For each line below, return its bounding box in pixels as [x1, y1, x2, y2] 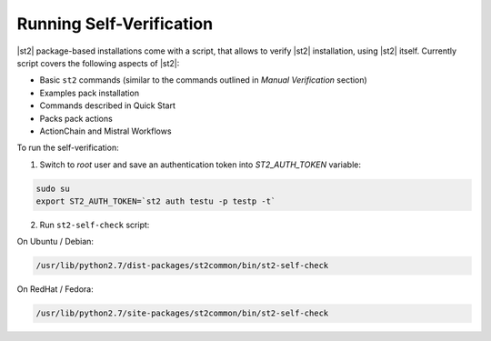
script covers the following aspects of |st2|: [16, 57, 180, 68]
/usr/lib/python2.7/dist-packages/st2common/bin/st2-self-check [35, 260, 329, 271]
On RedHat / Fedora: [16, 284, 95, 295]
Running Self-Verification [16, 14, 214, 34]
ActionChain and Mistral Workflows [39, 125, 172, 136]
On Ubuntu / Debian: [16, 236, 95, 247]
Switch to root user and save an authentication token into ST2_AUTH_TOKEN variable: [39, 159, 361, 170]
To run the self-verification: [16, 142, 119, 154]
